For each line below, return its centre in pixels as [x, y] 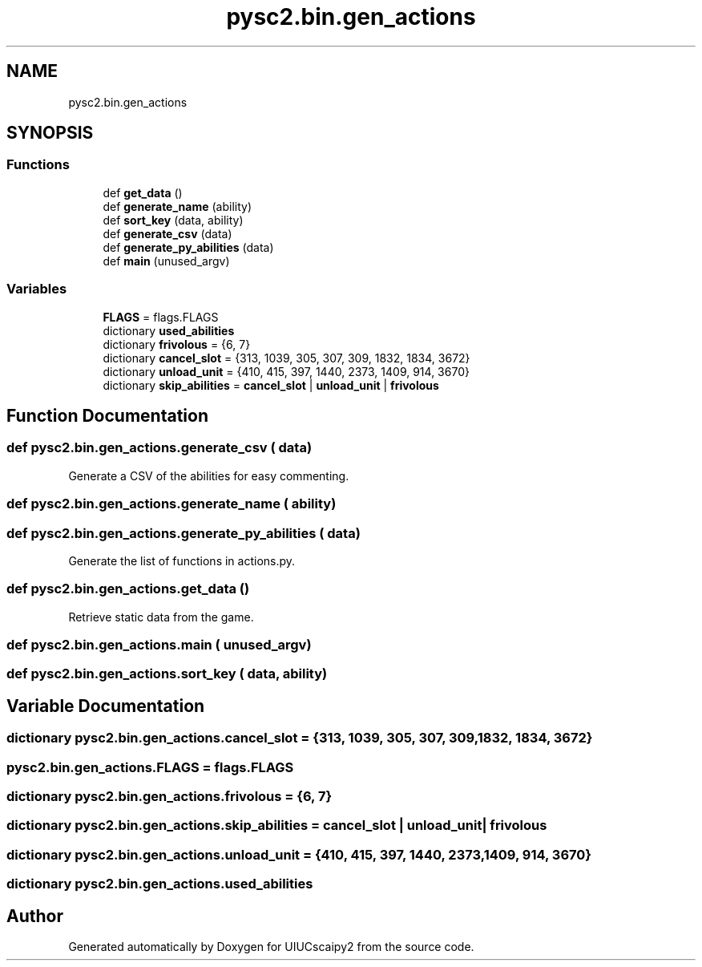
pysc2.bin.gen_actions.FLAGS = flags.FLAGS [150, 767]
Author [35, 916]
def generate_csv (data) [167, 233]
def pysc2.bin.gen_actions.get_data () [128, 589]
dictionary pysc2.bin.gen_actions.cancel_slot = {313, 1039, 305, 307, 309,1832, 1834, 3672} [300, 738]
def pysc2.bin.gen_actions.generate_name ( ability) [171, 504]
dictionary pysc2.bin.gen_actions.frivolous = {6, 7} [169, 796]
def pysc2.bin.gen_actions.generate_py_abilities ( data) [184, 533]
